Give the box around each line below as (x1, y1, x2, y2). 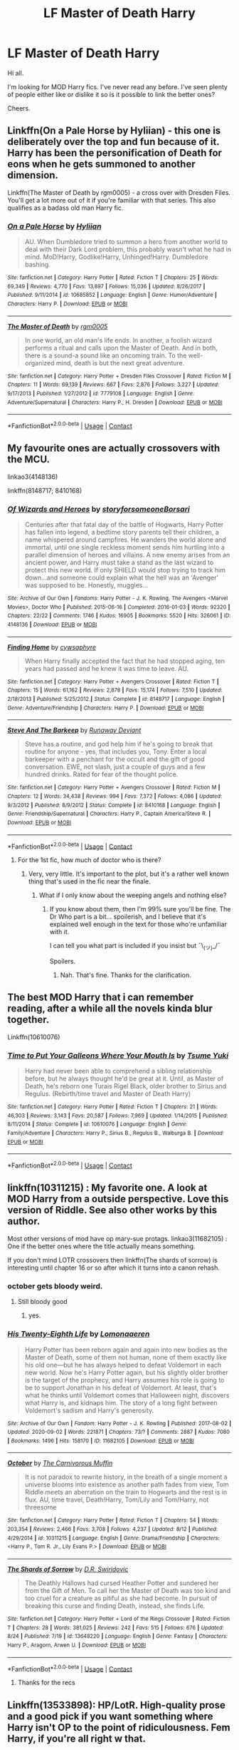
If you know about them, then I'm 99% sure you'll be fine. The (49, 905, 231, 914)
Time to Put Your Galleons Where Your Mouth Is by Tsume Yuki (7, 1051, 229, 1061)
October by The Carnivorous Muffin (7, 1459, 113, 1467)
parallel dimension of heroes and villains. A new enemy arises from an (24, 551, 230, 560)
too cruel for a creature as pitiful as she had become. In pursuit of (24, 1594, 218, 1603)
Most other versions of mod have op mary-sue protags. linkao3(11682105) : (7, 1234, 228, 1243)
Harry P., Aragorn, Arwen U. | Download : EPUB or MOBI (7, 1642, 147, 1649)
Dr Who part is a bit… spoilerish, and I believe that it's (49, 912, 206, 921)
